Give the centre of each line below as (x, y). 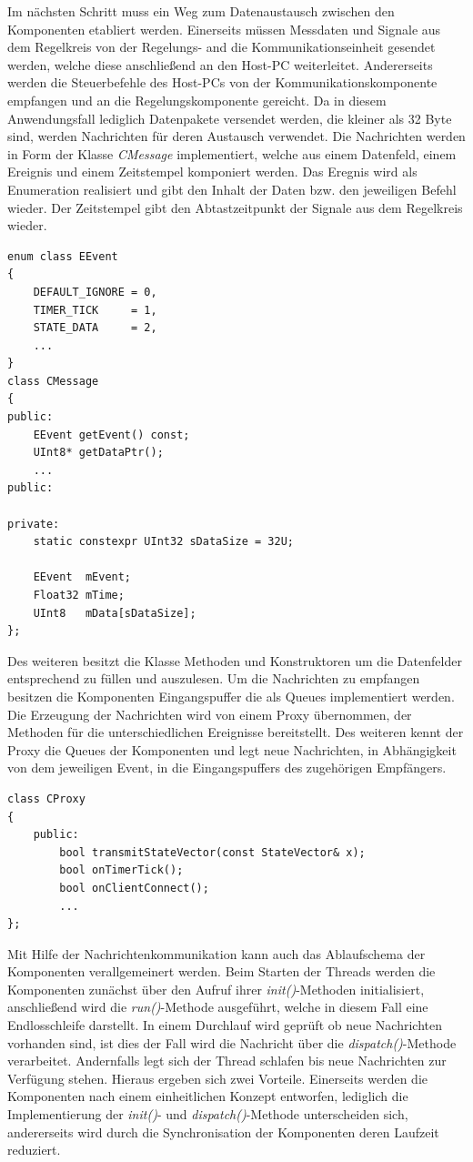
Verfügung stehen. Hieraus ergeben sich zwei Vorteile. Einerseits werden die (218, 1078)
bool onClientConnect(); (134, 888)
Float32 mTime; (79, 595)
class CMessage (53, 381)
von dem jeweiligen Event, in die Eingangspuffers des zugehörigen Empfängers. (227, 768)
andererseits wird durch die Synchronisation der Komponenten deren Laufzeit (223, 1132)
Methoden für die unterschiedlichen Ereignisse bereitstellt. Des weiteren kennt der (236, 732)
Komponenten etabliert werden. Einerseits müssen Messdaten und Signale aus (224, 29)
